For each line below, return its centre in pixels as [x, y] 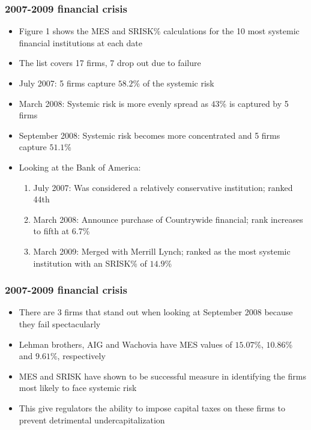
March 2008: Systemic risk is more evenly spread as [113, 103]
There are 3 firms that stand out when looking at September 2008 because [156, 312]
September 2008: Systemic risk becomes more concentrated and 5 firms [149, 135]
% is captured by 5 [254, 103]
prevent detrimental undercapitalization [92, 419]
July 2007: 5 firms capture [67, 83]
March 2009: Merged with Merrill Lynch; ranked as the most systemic [162, 251]
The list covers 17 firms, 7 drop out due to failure [110, 63]
